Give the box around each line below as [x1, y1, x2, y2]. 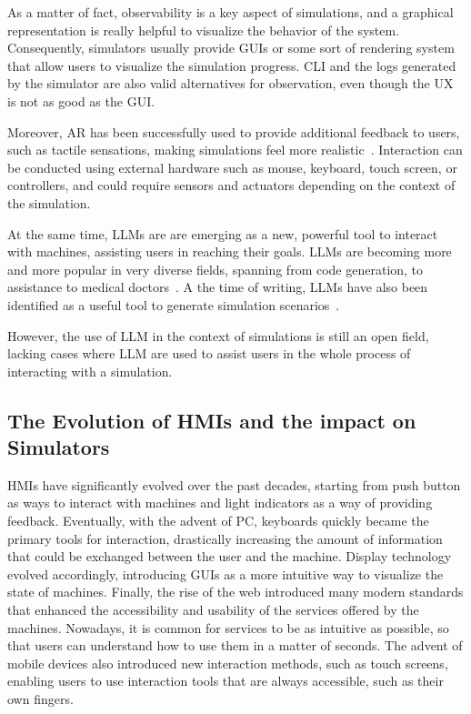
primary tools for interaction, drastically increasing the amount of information [7, 528, 443, 548]
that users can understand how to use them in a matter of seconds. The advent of [7, 636, 463, 655]
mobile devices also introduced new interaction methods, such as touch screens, [7, 653, 448, 672]
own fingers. [7, 689, 74, 708]
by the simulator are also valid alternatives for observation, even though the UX [7, 74, 454, 93]
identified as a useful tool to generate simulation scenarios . [7, 295, 340, 314]
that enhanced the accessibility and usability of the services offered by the [7, 600, 419, 619]
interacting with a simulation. [7, 361, 173, 380]
